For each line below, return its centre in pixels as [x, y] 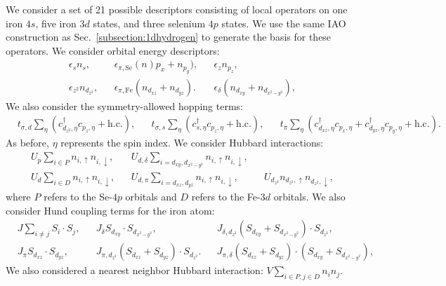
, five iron [56, 23]
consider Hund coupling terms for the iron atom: [110, 210]
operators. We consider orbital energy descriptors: [113, 50]
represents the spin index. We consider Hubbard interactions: [192, 143]
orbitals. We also [309, 197]
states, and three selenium [149, 23]
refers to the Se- [78, 197]
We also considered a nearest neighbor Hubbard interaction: [135, 270]
